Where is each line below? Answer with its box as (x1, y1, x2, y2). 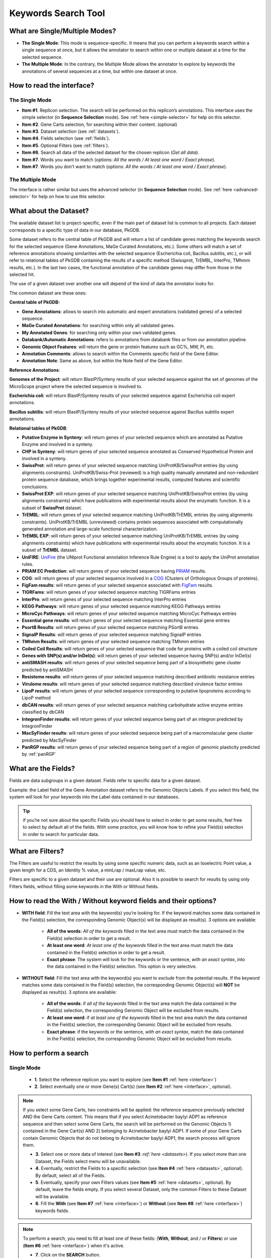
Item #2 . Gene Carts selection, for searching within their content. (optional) (22, 121, 178, 127)
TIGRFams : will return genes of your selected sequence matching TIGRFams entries (22, 589, 196, 595)
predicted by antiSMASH (22, 667, 73, 673)
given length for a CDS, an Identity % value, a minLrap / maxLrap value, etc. (9, 867, 166, 873)
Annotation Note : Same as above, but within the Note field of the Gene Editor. (22, 358, 183, 364)
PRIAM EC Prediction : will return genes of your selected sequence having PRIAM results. (22, 568, 207, 574)
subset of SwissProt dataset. (22, 505, 82, 511)
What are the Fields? (9, 764, 75, 773)
